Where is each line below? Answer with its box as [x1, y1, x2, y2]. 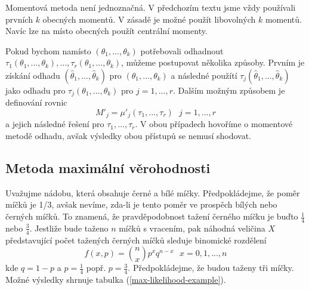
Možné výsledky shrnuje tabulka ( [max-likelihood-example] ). [5, 273, 226, 286]
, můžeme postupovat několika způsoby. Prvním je [121, 56, 305, 69]
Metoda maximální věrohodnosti [5, 159, 211, 177]
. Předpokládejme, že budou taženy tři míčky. [128, 261, 294, 274]
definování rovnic [5, 96, 67, 109]
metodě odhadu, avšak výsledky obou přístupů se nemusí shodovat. [5, 129, 251, 142]
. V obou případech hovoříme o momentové [135, 118, 293, 130]
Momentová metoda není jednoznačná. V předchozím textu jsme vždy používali [5, 1, 296, 13]
